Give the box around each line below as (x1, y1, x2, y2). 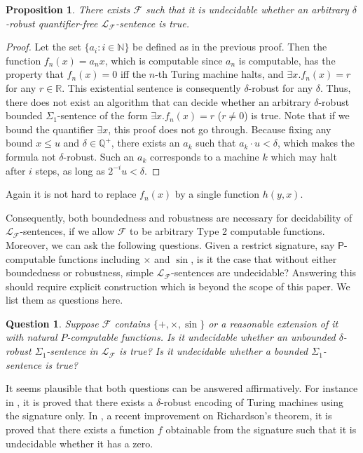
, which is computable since (104, 53, 223, 67)
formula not (6, 149, 56, 163)
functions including (58, 251, 140, 266)
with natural (6, 330, 57, 344)
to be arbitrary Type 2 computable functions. (130, 224, 325, 238)
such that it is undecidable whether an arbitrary (145, 2, 349, 16)
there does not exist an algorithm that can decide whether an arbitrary (6, 94, 311, 109)
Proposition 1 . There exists (6, 2, 130, 16)
